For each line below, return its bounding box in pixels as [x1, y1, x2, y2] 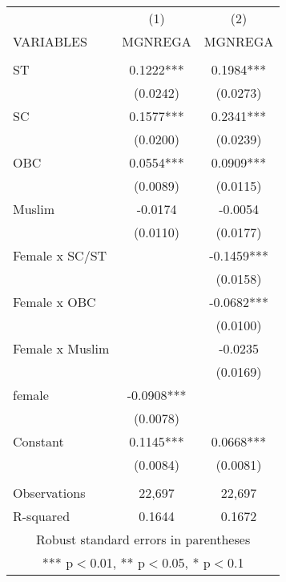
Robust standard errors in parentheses [36, 530, 251, 548]
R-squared [13, 507, 70, 525]
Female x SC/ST [13, 246, 107, 265]
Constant [13, 432, 64, 451]
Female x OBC [13, 293, 96, 311]
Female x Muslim [13, 339, 110, 358]
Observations [13, 483, 86, 502]
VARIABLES [13, 32, 87, 51]
